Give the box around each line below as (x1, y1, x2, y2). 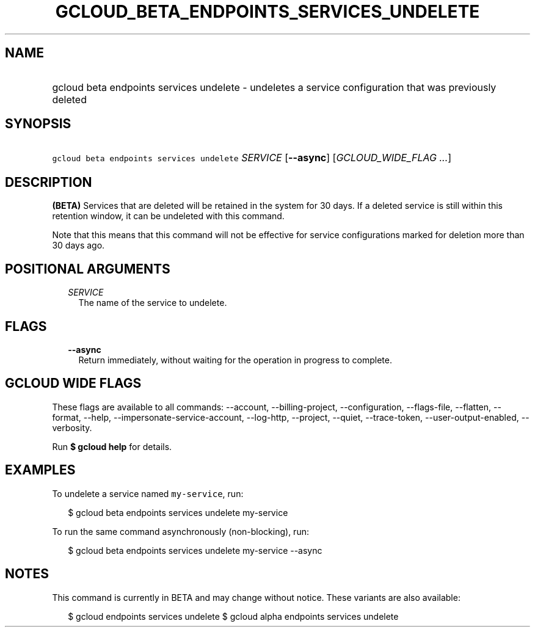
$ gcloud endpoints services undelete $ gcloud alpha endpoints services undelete (68, 611, 399, 622)
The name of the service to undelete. (78, 297, 227, 308)
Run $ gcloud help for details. (52, 441, 172, 452)
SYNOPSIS (5, 116, 71, 132)
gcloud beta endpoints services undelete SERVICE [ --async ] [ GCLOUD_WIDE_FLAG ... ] (52, 151, 452, 164)
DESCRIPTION (5, 174, 92, 190)
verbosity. (52, 422, 92, 433)
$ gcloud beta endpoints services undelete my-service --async (68, 545, 322, 556)
